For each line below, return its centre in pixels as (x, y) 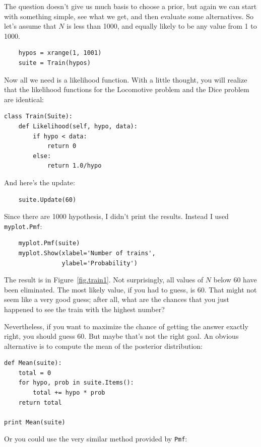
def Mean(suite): (33, 363)
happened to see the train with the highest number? (84, 309)
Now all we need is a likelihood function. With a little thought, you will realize (126, 79)
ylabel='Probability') (100, 263)
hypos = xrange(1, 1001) (60, 53)
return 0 (62, 146)
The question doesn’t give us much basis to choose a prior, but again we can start (130, 6)
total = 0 (35, 373)
